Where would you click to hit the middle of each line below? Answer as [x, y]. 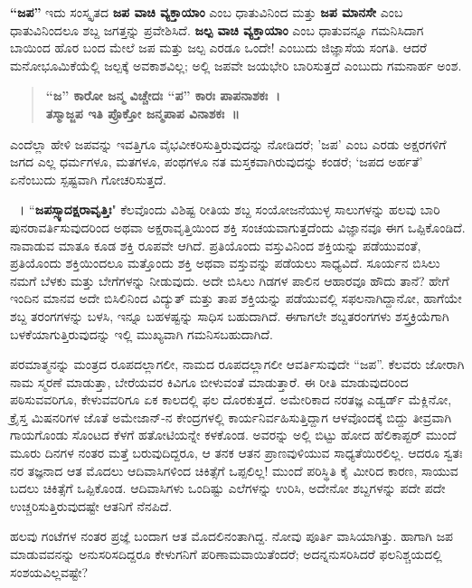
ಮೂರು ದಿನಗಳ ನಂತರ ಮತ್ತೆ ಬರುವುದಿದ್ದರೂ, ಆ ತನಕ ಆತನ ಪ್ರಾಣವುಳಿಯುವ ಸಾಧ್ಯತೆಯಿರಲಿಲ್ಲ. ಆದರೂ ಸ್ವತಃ [236, 453]
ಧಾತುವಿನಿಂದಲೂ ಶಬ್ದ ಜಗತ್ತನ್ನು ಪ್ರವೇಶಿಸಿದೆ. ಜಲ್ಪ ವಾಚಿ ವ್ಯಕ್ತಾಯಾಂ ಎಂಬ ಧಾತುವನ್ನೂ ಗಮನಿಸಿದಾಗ [217, 29]
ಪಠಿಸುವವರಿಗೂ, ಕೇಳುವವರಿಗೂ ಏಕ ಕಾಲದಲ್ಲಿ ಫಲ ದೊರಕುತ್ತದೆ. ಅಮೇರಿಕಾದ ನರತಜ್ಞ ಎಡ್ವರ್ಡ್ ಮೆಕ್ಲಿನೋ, [231, 399]
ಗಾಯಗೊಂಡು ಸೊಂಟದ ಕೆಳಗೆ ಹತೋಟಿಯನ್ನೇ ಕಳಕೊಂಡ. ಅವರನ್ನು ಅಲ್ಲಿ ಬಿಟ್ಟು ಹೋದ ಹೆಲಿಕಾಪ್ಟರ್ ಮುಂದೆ [233, 435]
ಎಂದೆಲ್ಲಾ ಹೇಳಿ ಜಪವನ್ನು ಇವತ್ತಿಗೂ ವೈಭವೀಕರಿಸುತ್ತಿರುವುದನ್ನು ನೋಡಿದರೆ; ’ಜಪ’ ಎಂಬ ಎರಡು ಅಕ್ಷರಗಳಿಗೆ [228, 143]
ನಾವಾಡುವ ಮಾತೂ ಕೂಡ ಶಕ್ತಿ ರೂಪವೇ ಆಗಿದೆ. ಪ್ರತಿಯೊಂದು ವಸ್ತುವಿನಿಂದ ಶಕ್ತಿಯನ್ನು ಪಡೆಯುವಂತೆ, [216, 245]
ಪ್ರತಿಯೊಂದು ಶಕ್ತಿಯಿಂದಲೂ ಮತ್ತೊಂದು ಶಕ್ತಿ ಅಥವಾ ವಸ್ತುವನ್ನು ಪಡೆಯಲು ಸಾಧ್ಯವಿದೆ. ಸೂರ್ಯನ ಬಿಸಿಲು [225, 263]
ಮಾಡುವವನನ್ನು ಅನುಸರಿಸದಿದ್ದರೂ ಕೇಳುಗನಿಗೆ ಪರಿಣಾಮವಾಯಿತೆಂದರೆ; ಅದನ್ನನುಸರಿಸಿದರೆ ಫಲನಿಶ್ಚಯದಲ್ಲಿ [226, 554]
